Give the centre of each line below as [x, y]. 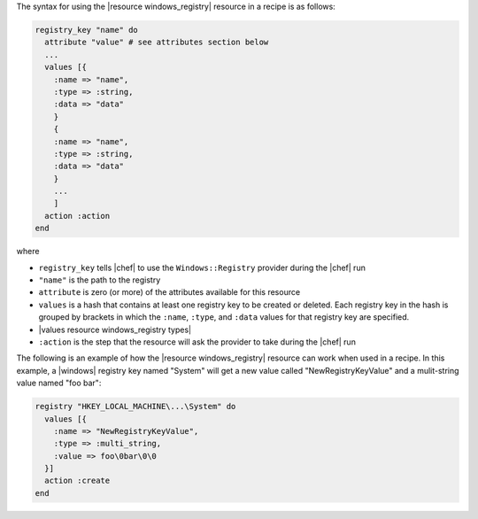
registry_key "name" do [87, 30]
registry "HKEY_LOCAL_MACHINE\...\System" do [135, 407]
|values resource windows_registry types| [115, 329]
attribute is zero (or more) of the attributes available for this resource [170, 292]
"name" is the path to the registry [100, 280]
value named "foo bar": [59, 383]
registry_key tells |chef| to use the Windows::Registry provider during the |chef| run [202, 267]
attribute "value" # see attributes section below [157, 43]
